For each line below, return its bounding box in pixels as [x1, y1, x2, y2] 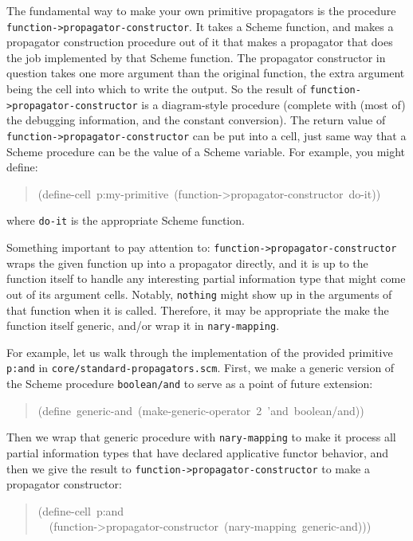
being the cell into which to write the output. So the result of [6, 80, 306, 97]
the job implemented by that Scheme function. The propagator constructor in [6, 49, 386, 65]
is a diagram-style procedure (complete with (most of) [141, 96, 406, 112]
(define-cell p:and [37, 502, 124, 519]
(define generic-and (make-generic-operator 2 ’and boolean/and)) [37, 402, 364, 418]
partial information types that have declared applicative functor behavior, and [6, 444, 389, 461]
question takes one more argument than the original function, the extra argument [6, 65, 405, 81]
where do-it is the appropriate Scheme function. [6, 212, 245, 229]
